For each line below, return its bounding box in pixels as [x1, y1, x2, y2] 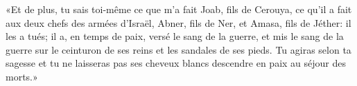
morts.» [6, 69, 38, 83]
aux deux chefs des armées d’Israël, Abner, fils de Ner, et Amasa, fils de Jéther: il [6, 15, 351, 30]
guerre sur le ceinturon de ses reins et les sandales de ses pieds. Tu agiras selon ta [6, 42, 351, 56]
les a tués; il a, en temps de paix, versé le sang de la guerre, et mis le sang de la [6, 29, 344, 43]
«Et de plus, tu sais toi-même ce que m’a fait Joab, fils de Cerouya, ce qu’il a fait [6, 2, 352, 16]
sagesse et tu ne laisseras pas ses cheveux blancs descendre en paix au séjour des [6, 56, 347, 70]
